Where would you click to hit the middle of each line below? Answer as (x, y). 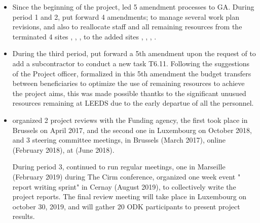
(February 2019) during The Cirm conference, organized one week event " (126, 176)
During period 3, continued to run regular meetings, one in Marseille (119, 167)
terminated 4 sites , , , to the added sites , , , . (84, 36)
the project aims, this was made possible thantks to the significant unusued (129, 93)
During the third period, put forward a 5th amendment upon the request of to (134, 53)
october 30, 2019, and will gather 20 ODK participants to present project (126, 206)
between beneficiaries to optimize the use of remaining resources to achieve (128, 83)
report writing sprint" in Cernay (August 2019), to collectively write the (124, 186)
